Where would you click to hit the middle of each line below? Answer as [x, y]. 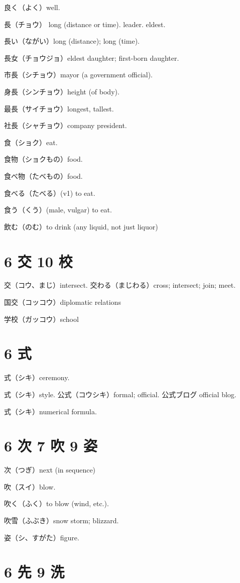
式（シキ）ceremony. [37, 377]
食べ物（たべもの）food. [43, 176]
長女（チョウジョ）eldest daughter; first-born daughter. [92, 57]
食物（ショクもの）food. [43, 159]
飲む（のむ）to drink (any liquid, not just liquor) [81, 226]
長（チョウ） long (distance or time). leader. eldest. [85, 24]
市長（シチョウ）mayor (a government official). [79, 75]
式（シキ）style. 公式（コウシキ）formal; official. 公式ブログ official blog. [120, 394]
